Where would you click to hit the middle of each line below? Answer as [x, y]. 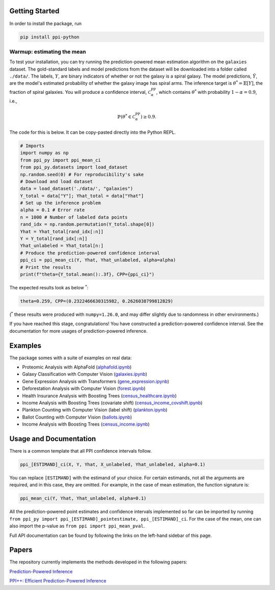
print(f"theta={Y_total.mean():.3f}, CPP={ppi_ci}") [87, 274]
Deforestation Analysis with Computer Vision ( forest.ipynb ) [84, 388]
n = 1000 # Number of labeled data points [74, 217]
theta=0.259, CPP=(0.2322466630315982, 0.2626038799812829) [97, 301]
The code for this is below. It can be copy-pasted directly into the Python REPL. [92, 132]
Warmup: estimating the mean [48, 52]
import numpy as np [44, 153]
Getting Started [34, 11]
